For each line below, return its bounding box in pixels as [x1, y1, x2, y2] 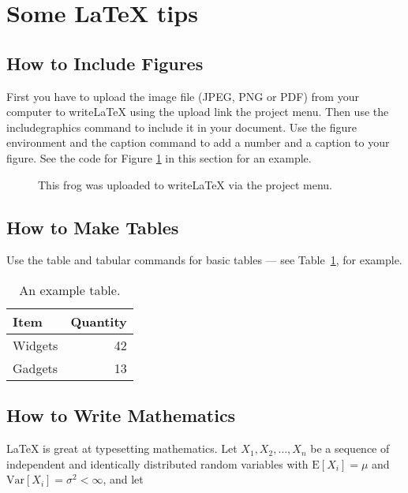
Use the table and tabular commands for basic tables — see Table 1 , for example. [6, 252, 402, 268]
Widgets [13, 335, 58, 354]
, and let [103, 471, 144, 487]
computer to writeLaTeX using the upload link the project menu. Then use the [6, 103, 389, 120]
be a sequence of [310, 440, 390, 457]
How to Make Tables [6, 215, 179, 239]
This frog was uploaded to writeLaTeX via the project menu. [38, 176, 333, 192]
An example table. [19, 280, 121, 299]
